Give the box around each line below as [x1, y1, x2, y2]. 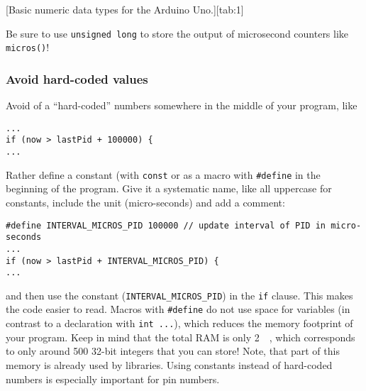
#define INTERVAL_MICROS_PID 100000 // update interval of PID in [6, 220, 326, 231]
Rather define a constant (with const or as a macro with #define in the [6, 167, 321, 182]
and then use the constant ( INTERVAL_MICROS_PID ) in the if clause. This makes [6, 287, 353, 302]
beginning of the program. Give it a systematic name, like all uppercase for [6, 181, 332, 196]
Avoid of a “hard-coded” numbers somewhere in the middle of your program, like [6, 98, 357, 113]
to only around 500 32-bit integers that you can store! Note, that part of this [6, 343, 340, 358]
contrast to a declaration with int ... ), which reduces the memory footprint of [6, 316, 353, 331]
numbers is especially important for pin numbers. [6, 371, 220, 386]
